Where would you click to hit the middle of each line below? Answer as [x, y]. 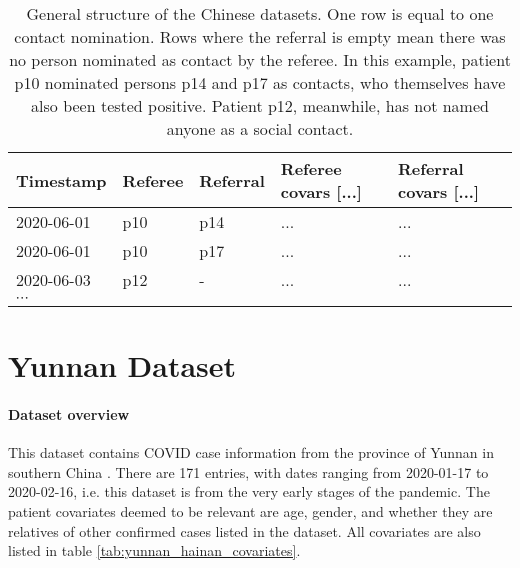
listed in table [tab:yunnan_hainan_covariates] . [154, 550]
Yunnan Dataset [122, 365]
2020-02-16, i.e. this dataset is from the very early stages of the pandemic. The [249, 491]
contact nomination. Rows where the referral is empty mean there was [260, 36]
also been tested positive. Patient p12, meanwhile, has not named [260, 105]
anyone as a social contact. [260, 128]
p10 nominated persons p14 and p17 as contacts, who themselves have [260, 82]
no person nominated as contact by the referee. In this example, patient [260, 59]
